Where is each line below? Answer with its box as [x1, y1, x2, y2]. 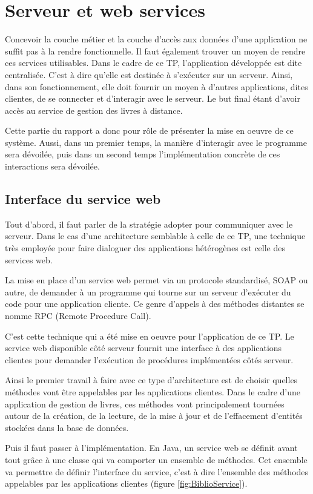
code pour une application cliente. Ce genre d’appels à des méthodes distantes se [5, 297, 305, 310]
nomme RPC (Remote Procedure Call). [5, 309, 151, 322]
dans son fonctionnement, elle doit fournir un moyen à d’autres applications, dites [5, 80, 308, 93]
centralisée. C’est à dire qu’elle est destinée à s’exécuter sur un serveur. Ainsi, [5, 68, 293, 81]
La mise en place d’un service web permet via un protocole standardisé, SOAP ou [5, 274, 308, 286]
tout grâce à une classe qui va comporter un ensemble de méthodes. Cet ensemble [5, 453, 308, 466]
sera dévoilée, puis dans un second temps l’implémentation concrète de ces [5, 148, 280, 160]
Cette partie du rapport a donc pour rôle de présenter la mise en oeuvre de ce [5, 124, 294, 137]
